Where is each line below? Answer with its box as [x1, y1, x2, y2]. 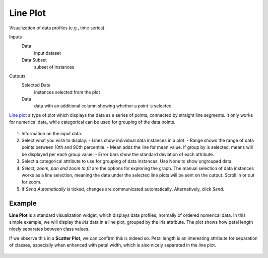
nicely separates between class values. [9, 226, 90, 232]
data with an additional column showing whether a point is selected [34, 103, 172, 109]
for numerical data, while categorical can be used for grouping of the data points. [9, 119, 176, 125]
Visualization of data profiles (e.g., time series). [9, 25, 106, 31]
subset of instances [34, 64, 74, 70]
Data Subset [21, 57, 47, 63]
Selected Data [21, 82, 51, 88]
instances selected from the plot [34, 89, 100, 95]
